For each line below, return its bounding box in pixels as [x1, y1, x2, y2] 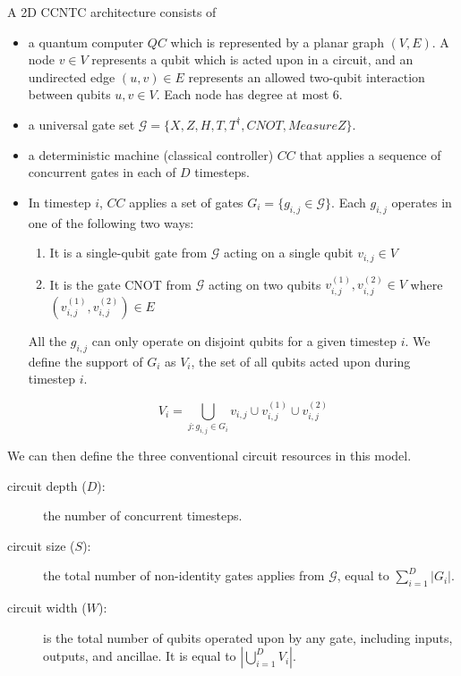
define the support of [28, 351, 143, 370]
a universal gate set [28, 114, 135, 133]
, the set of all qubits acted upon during [191, 351, 411, 370]
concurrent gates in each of [28, 163, 176, 182]
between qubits [28, 85, 111, 104]
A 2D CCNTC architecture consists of [7, 3, 217, 21]
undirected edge [28, 67, 115, 86]
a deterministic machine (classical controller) [28, 145, 274, 164]
